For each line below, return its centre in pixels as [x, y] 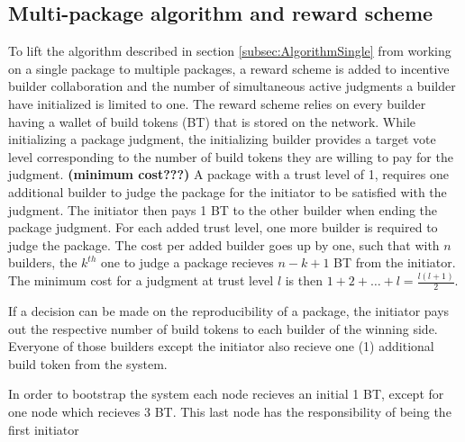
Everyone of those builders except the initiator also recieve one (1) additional [221, 346]
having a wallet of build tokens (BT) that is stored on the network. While [212, 121]
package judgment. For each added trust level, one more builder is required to [223, 227]
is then [304, 280]
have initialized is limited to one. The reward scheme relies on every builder [217, 103]
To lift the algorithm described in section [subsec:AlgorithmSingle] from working [230, 51]
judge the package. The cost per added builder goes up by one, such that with [224, 244]
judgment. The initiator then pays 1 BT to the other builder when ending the [223, 209]
